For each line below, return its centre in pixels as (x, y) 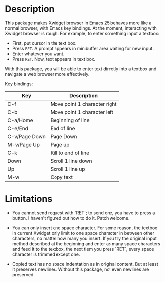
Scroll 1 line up (68, 169)
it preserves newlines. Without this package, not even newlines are (81, 269)
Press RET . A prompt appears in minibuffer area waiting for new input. (83, 48)
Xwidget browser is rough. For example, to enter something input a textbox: (82, 33)
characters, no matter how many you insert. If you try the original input (84, 238)
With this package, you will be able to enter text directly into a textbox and (81, 69)
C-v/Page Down (27, 136)
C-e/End (18, 128)
